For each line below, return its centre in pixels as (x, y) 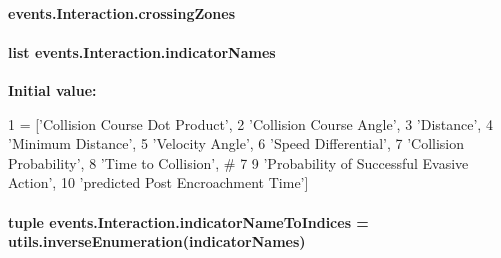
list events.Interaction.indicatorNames (142, 51)
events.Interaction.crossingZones (122, 12)
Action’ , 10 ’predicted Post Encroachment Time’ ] (158, 182)
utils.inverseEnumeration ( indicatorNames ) (157, 241)
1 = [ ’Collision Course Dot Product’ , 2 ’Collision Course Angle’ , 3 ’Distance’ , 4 (250, 123)
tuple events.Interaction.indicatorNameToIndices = (188, 221)
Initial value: (52, 89)
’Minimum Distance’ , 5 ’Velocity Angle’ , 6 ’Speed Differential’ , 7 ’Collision (236, 143)
